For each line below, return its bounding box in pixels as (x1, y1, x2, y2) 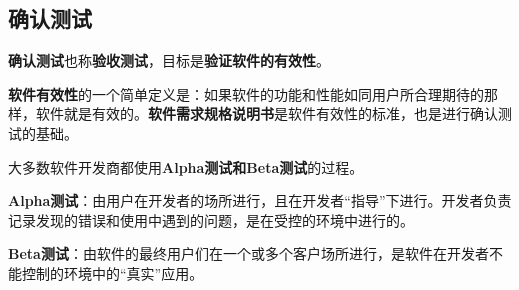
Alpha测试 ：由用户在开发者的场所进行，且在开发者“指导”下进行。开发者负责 (8, 190, 512, 211)
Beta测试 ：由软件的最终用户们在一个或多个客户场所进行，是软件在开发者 (8, 243, 489, 264)
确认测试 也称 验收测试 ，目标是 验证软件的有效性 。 (8, 50, 330, 71)
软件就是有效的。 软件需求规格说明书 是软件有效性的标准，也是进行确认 (35, 103, 498, 124)
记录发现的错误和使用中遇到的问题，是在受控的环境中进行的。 (8, 209, 414, 230)
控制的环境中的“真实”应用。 (21, 262, 204, 283)
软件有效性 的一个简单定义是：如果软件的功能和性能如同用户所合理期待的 (8, 83, 484, 104)
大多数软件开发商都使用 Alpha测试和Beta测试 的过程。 (8, 156, 364, 177)
